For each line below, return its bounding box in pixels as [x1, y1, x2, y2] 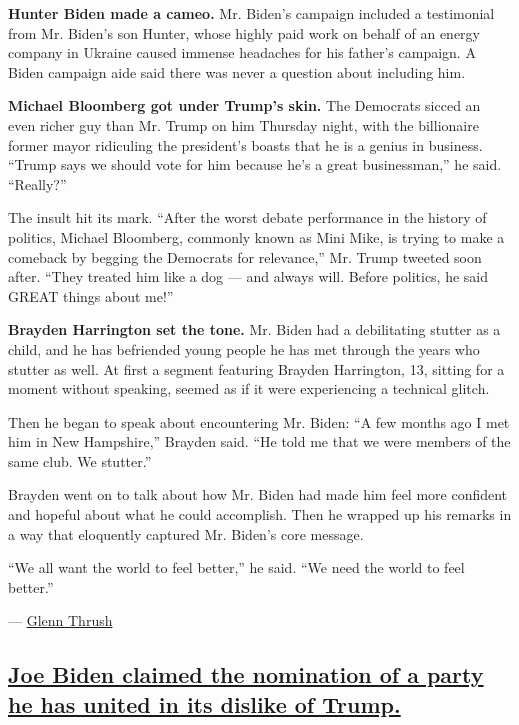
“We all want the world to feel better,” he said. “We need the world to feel [8, 557, 465, 578]
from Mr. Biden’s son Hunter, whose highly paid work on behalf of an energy [8, 22, 480, 43]
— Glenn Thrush [8, 610, 113, 631]
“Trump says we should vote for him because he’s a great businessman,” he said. [8, 154, 502, 175]
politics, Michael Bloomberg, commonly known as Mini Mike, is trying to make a [8, 226, 505, 247]
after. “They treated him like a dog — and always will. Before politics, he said [8, 266, 489, 287]
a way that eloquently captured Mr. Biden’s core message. [8, 523, 364, 544]
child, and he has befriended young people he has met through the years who [8, 338, 480, 359]
